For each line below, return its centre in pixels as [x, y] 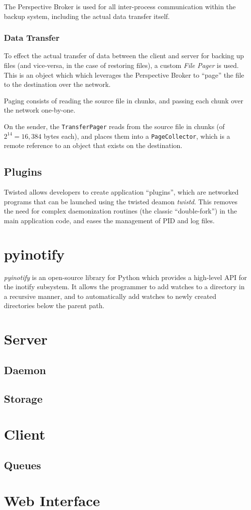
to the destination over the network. [57, 84]
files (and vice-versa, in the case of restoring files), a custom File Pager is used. [121, 65]
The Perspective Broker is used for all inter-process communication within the [120, 6]
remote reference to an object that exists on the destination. [93, 145]
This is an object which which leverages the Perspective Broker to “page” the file [124, 74]
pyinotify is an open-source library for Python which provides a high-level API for [125, 277]
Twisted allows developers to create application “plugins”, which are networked [121, 192]
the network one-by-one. [40, 110]
